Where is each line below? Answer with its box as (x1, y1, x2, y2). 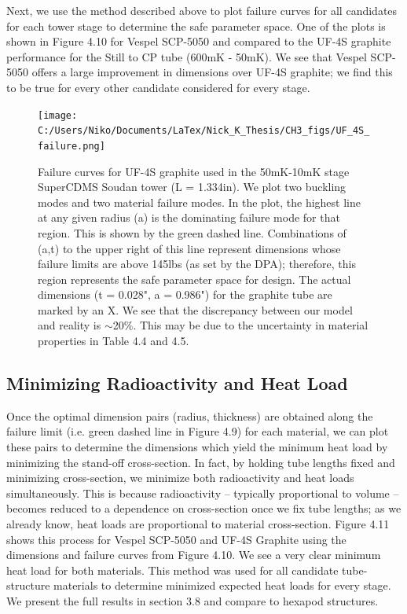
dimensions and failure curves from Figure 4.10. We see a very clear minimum (6, 546, 381, 563)
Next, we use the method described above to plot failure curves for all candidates (6, 2, 398, 18)
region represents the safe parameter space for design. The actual (38, 270, 351, 287)
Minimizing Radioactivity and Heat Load (6, 371, 348, 395)
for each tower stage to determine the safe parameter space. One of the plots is (6, 17, 386, 34)
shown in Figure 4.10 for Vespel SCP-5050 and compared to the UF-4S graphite (6, 33, 391, 50)
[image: (38, 109, 78, 121)
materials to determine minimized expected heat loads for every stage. (53, 577, 391, 594)
